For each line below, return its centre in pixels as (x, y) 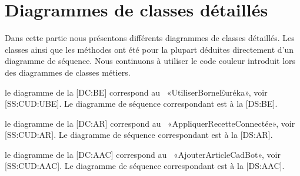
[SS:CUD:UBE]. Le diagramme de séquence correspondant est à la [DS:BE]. (141, 104)
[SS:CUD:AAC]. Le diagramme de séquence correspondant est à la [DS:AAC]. (145, 166)
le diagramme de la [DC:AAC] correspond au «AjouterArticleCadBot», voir (143, 154)
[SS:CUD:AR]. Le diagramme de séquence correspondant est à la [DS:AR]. (139, 135)
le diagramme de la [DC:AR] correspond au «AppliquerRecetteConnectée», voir (150, 123)
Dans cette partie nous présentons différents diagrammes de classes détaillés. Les (150, 38)
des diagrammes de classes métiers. (68, 72)
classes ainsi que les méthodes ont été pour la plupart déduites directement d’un (149, 49)
